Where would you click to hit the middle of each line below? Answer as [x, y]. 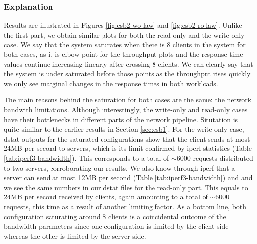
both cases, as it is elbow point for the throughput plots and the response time [124, 54]
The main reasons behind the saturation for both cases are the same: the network [128, 100]
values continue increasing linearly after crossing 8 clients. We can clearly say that [128, 64]
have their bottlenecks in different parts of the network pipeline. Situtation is [121, 119]
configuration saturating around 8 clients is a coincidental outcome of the [115, 216]
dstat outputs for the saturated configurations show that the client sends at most [127, 138]
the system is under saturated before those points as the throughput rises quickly [127, 73]
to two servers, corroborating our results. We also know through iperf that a [120, 168]
